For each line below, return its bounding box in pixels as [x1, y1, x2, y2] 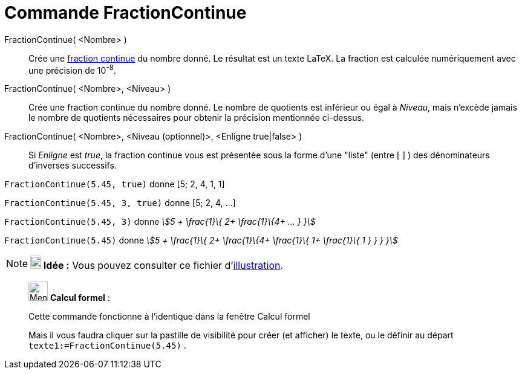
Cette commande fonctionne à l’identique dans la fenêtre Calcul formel [28, 311, 310, 322]
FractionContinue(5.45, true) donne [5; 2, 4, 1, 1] [4, 179, 225, 190]
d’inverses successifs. [28, 160, 117, 171]
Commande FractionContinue [4, 2, 247, 23]
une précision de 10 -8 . [28, 63, 117, 76]
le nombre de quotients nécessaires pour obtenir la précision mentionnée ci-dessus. [28, 112, 364, 123]
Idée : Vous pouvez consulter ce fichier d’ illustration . [43, 259, 284, 272]
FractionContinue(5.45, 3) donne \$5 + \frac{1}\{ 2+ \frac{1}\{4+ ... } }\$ [4, 216, 316, 227]
